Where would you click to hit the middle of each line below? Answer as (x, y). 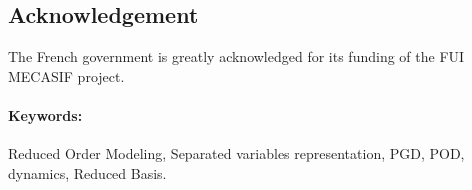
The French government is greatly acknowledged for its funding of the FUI (236, 56)
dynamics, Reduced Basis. (87, 172)
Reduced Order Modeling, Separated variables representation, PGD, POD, (236, 153)
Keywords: (45, 114)
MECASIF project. (66, 75)
